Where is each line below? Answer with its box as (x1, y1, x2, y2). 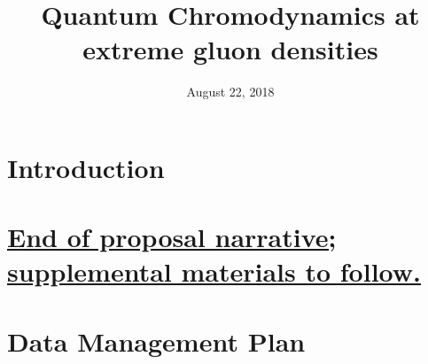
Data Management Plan (7, 322, 306, 359)
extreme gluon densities (82, 31, 378, 67)
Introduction (7, 149, 165, 185)
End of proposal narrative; (7, 219, 337, 255)
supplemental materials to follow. (7, 253, 421, 290)
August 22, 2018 (186, 82, 275, 101)
